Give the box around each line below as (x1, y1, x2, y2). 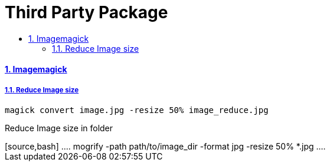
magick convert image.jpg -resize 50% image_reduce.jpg (5, 105, 269, 115)
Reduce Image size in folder (5, 123, 113, 134)
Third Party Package (5, 2, 168, 22)
